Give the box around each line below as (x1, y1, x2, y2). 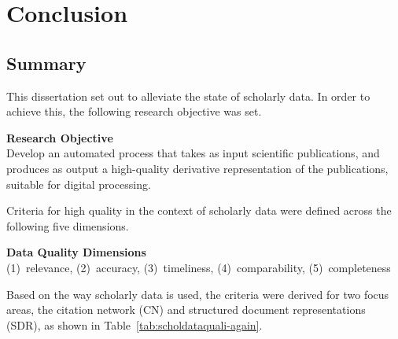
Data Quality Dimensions (6, 244, 146, 260)
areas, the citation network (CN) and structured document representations (6, 301, 366, 318)
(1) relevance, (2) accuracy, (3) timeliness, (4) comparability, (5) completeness (6, 259, 391, 275)
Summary (6, 50, 87, 75)
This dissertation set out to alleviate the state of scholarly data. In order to (6, 87, 370, 104)
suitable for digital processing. (6, 175, 151, 192)
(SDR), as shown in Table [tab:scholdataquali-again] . (6, 316, 263, 333)
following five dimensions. (6, 217, 129, 234)
